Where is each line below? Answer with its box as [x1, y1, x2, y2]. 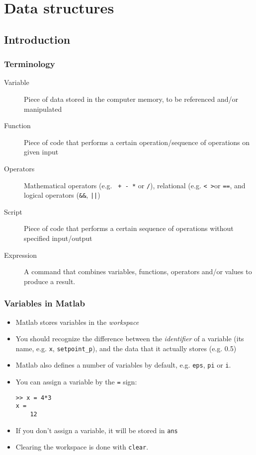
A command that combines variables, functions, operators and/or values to [24, 266, 252, 277]
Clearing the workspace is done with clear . [15, 442, 149, 452]
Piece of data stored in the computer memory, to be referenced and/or [24, 93, 238, 104]
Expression [4, 249, 37, 260]
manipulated [24, 103, 62, 114]
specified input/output [24, 233, 92, 243]
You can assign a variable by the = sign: [15, 377, 137, 387]
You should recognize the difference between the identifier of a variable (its [15, 333, 244, 344]
